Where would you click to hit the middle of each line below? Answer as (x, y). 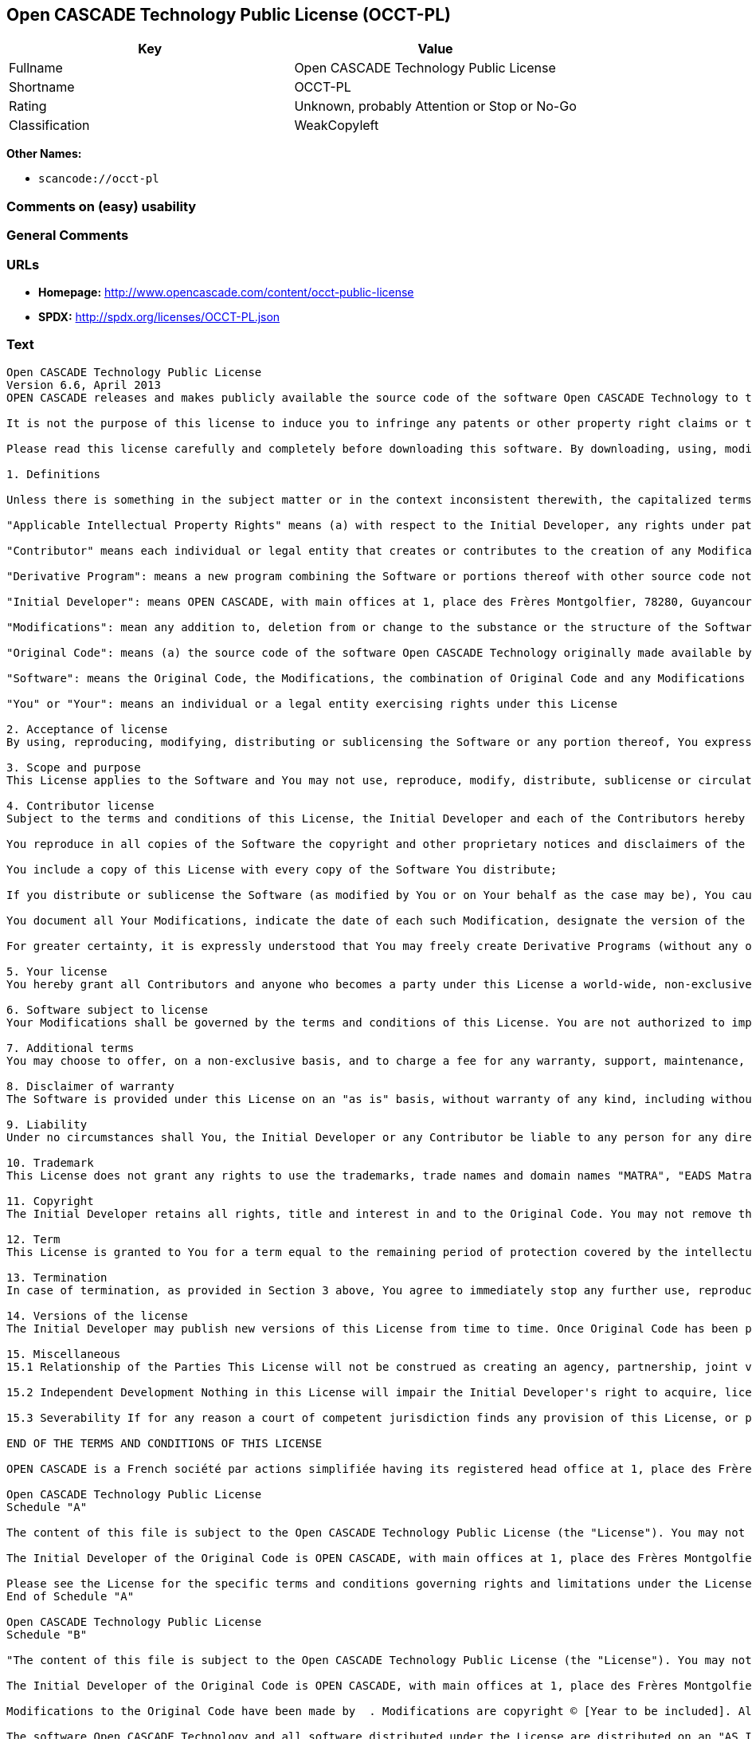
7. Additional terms (70, 1048)
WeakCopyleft (337, 126)
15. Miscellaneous (64, 1354)
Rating (28, 106)
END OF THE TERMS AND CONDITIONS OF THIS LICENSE (164, 1443)
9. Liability (47, 1124)
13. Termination (57, 1277)
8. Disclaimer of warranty (90, 1086)
